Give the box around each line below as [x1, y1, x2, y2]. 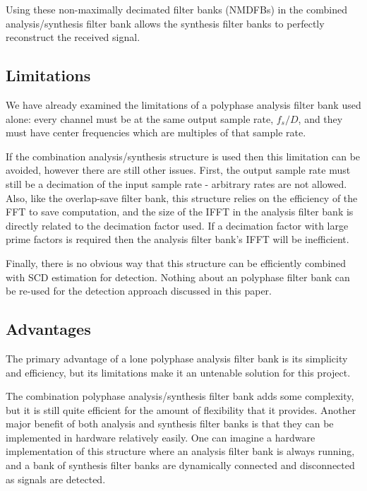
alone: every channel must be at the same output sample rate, [6, 111, 274, 126]
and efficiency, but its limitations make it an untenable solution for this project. [6, 365, 351, 379]
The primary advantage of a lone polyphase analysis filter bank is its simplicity [6, 350, 348, 365]
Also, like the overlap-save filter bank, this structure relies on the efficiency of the [6, 190, 358, 205]
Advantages [6, 318, 91, 340]
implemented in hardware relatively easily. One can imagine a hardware [6, 430, 315, 444]
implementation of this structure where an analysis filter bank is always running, [6, 444, 355, 459]
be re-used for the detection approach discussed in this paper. [6, 283, 272, 298]
